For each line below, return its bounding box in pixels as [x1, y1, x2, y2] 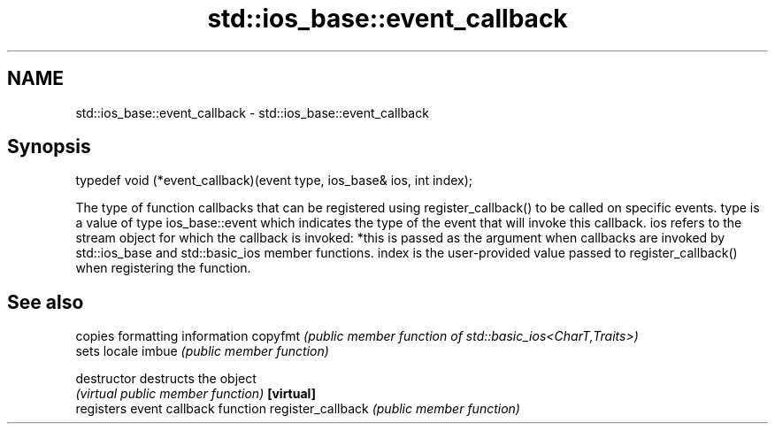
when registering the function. [75, 260, 251, 276]
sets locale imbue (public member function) [75, 343, 329, 359]
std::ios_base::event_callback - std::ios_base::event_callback [75, 104, 429, 120]
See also [7, 290, 84, 313]
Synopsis [7, 135, 91, 158]
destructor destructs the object [75, 371, 257, 387]
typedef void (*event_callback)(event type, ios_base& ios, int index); [75, 173, 473, 189]
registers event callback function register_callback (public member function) [75, 401, 520, 417]
